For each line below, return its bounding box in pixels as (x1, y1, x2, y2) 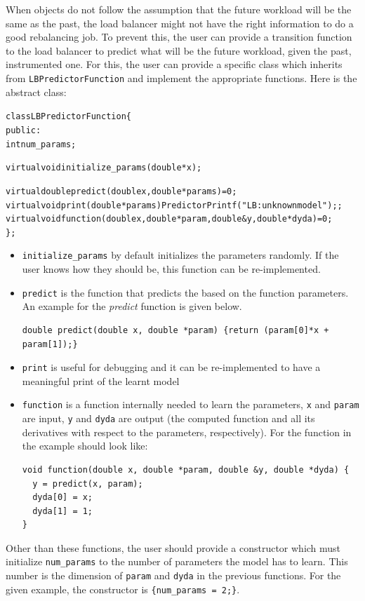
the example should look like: (22, 438, 148, 453)
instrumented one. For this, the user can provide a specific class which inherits (6, 57, 343, 72)
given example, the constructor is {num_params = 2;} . (6, 581, 240, 596)
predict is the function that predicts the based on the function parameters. (22, 285, 349, 299)
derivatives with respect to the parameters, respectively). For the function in (22, 424, 352, 439)
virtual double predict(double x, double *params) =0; (6, 186, 237, 196)
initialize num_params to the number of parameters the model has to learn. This (6, 554, 348, 569)
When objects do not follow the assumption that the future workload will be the (6, 2, 352, 16)
